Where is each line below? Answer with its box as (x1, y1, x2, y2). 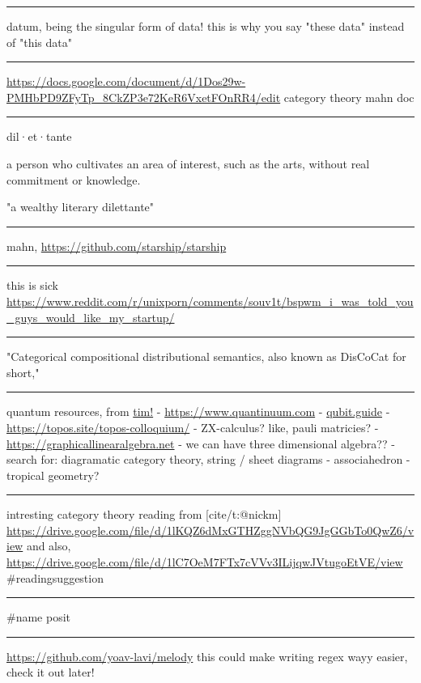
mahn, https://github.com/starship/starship (6, 237, 227, 254)
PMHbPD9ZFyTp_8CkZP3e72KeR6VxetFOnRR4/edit (6, 88, 281, 105)
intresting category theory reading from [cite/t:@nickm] (6, 506, 282, 523)
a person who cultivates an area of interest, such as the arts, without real (6, 155, 370, 172)
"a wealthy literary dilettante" (6, 198, 155, 215)
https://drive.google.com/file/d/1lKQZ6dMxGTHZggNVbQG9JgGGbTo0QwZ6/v (6, 521, 415, 538)
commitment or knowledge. (6, 171, 141, 188)
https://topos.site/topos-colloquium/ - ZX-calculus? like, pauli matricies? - (6, 418, 379, 435)
